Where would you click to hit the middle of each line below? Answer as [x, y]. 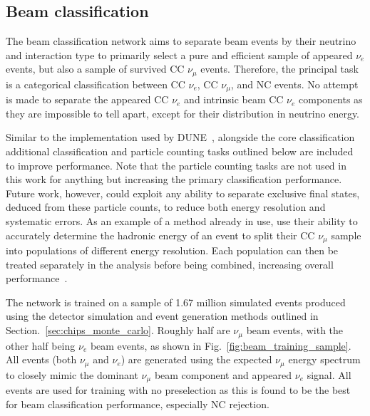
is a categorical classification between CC [96, 84]
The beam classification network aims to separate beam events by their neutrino [181, 41]
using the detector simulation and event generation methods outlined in [162, 316]
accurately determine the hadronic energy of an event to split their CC [160, 235]
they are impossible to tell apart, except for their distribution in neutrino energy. [183, 113]
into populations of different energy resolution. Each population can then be [172, 250]
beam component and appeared [223, 374]
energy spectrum [324, 359]
